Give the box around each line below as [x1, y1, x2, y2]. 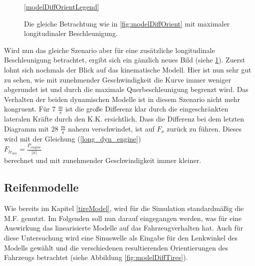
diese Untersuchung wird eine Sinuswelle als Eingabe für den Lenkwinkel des [4, 232, 238, 243]
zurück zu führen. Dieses [167, 123, 242, 133]
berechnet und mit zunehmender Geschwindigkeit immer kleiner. [4, 155, 202, 165]
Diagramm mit [4, 123, 49, 133]
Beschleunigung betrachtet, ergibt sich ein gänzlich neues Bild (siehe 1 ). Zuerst [4, 54, 246, 65]
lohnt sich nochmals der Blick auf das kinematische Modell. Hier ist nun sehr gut [4, 64, 252, 74]
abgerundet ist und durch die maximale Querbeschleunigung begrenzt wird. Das [4, 84, 249, 94]
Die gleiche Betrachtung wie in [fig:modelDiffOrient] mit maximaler [24, 18, 230, 28]
